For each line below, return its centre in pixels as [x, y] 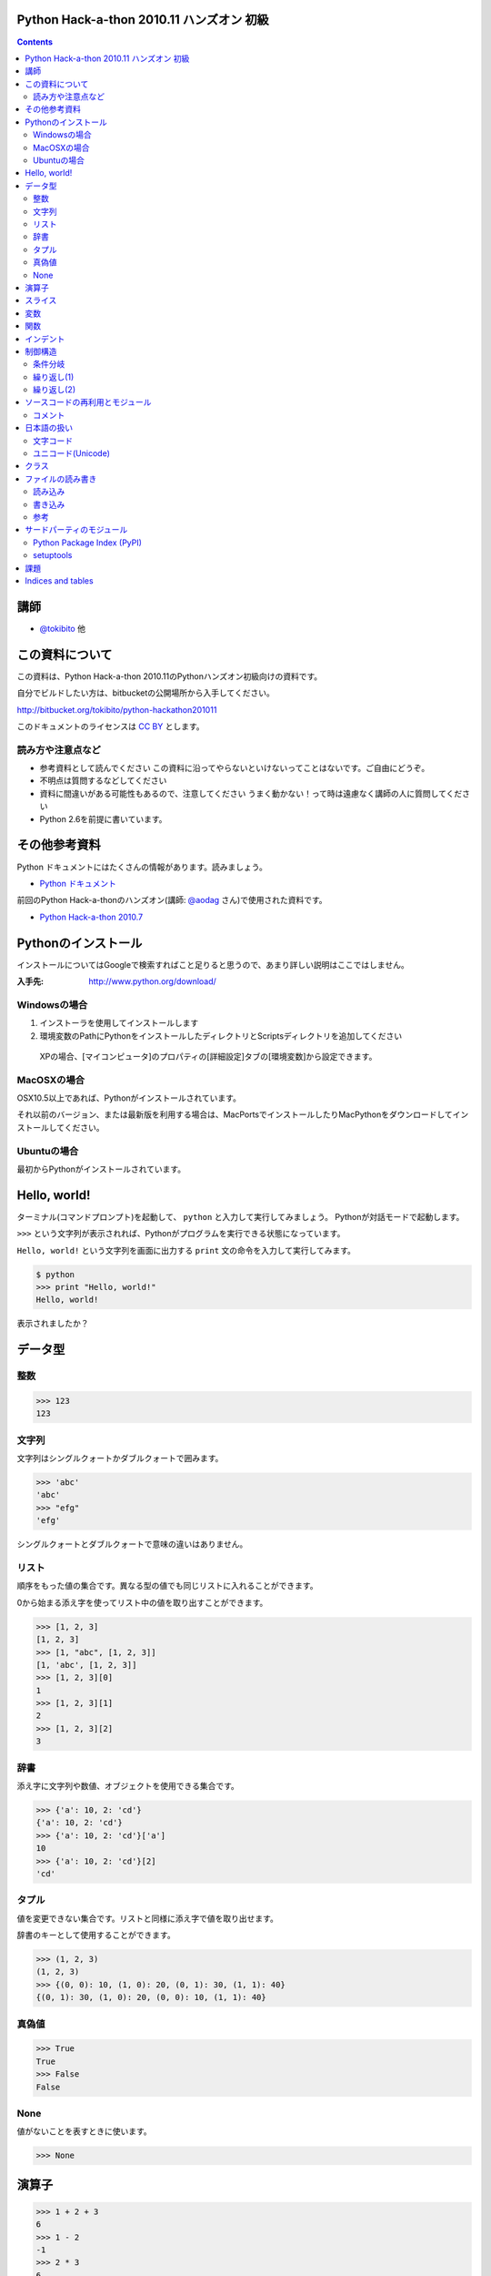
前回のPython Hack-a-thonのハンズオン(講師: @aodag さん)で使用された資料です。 [172, 900]
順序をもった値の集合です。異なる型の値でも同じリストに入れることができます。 [167, 1586]
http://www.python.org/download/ [153, 981]
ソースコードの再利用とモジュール [88, 402]
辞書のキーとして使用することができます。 [96, 1936]
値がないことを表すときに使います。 [84, 2131]
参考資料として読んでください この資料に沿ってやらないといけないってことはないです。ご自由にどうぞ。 [235, 768]
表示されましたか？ [53, 1324]
